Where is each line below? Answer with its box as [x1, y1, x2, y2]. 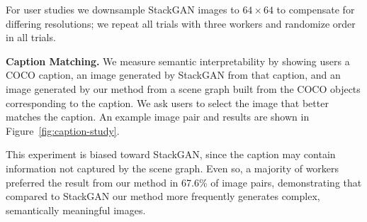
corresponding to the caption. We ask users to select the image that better [6, 95, 329, 110]
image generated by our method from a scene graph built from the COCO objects [6, 81, 361, 96]
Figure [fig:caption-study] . [6, 123, 120, 138]
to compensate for [276, 2, 355, 16]
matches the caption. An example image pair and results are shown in [6, 109, 310, 124]
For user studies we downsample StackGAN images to [6, 2, 239, 16]
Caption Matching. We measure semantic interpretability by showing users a [6, 53, 350, 68]
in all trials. [6, 30, 56, 45]
